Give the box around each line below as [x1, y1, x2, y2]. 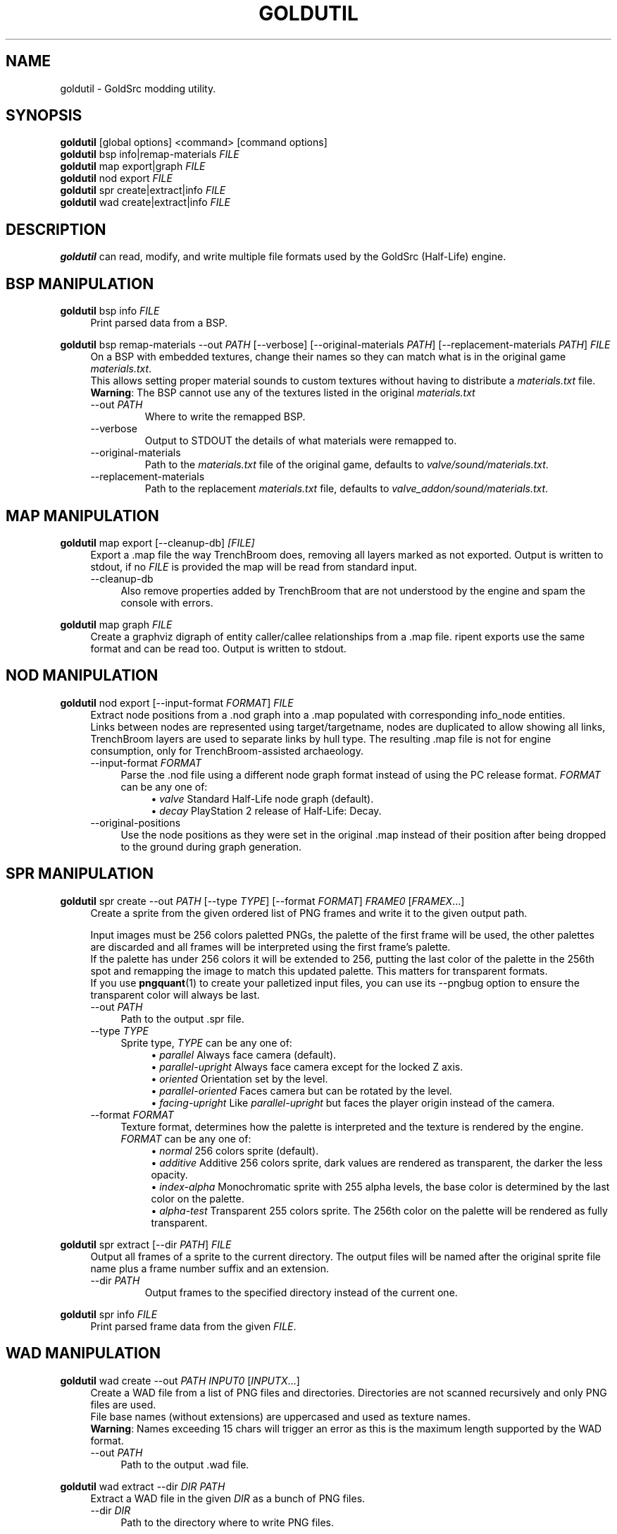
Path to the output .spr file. [120, 1012, 244, 1025]
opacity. [151, 1168, 188, 1181]
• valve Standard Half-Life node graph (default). [151, 792, 374, 805]
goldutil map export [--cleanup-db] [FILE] [60, 536, 255, 549]
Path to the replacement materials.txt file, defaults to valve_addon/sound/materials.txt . [144, 482, 549, 495]
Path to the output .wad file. [120, 1458, 249, 1471]
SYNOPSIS [6, 106, 82, 125]
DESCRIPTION [6, 220, 106, 238]
